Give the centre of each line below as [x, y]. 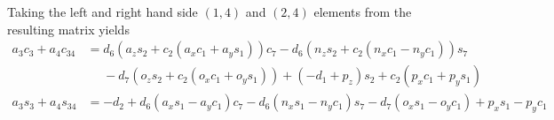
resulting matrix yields [68, 29]
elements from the [363, 11]
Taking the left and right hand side [103, 11]
